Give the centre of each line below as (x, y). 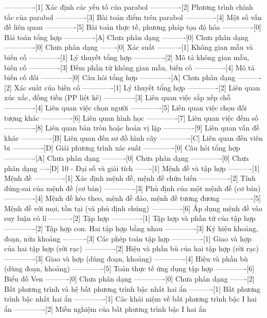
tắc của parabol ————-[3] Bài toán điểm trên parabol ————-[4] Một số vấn (133, 17)
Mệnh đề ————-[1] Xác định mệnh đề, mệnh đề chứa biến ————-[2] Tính (130, 178)
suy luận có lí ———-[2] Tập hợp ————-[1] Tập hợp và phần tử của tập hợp (130, 218)
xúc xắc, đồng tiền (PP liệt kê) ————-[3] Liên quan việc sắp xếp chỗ (118, 97)
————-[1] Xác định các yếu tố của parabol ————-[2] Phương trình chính (129, 7)
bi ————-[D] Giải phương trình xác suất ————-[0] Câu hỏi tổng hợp (122, 148)
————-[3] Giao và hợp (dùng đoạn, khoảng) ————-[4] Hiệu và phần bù (126, 258)
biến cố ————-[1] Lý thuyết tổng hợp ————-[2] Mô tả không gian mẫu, (127, 57)
